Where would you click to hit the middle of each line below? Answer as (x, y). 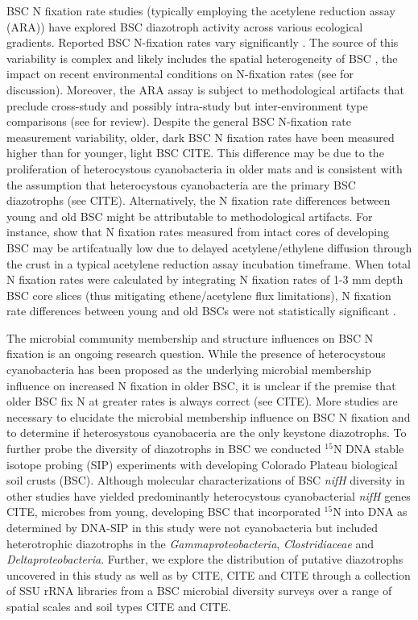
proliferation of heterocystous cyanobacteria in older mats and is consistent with (205, 168)
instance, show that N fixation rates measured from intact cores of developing (198, 232)
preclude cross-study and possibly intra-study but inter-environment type (187, 105)
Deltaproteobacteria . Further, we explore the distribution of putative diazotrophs (205, 559)
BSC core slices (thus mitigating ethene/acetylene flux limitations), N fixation (199, 295)
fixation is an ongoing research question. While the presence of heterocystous (196, 354)
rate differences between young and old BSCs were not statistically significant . (201, 311)
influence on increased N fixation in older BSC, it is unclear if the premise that (201, 385)
